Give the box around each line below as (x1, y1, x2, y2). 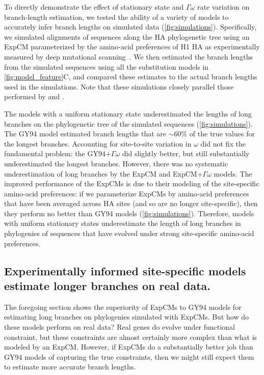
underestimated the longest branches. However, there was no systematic (4, 158, 228, 168)
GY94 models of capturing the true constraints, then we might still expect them (4, 351, 254, 362)
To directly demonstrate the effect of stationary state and (4, 2, 184, 12)
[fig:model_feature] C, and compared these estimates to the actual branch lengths (4, 71, 257, 82)
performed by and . (4, 91, 64, 102)
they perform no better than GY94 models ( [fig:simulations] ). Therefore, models (4, 208, 254, 218)
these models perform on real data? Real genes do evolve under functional (4, 322, 235, 332)
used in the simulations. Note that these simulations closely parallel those (4, 81, 234, 92)
